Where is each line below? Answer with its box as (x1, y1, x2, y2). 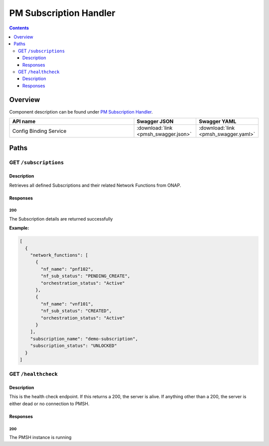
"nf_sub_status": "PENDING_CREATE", (40, 273, 131, 279)
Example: (9, 225, 29, 231)
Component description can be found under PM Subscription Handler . (9, 109, 153, 114)
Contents (9, 25, 29, 31)
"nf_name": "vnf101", (40, 301, 94, 307)
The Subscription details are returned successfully (9, 216, 113, 222)
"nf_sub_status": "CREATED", (40, 308, 112, 314)
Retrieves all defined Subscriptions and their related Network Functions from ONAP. (9, 182, 181, 188)
